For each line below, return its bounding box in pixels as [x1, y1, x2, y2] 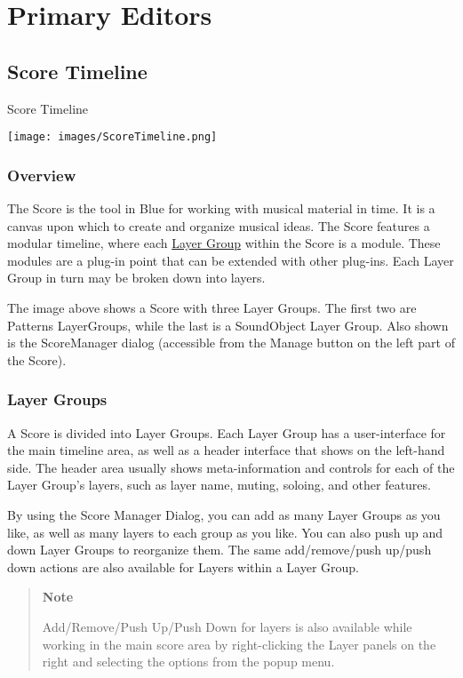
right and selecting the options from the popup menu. [42, 652, 335, 671]
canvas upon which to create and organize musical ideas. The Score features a [7, 216, 430, 235]
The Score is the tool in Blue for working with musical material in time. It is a [7, 199, 435, 218]
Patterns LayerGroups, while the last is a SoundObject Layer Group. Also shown [7, 315, 449, 334]
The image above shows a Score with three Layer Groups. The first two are [7, 299, 417, 317]
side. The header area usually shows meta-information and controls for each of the [7, 458, 455, 476]
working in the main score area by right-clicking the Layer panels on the [42, 634, 436, 653]
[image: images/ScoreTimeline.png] [7, 131, 218, 144]
